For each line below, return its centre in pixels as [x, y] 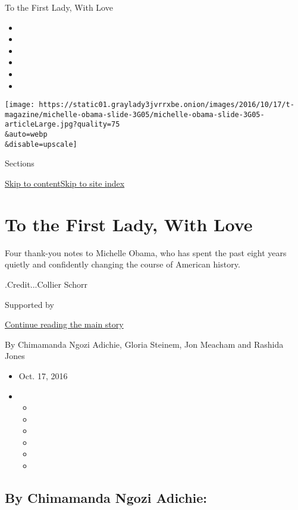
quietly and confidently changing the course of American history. [123, 264]
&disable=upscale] [41, 144]
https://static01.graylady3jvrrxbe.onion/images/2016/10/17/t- [167, 105]
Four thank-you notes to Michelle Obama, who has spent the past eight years [146, 252]
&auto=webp [26, 135]
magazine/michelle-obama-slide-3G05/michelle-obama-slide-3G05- [135, 114]
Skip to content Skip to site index [65, 183]
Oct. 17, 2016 [43, 375]
